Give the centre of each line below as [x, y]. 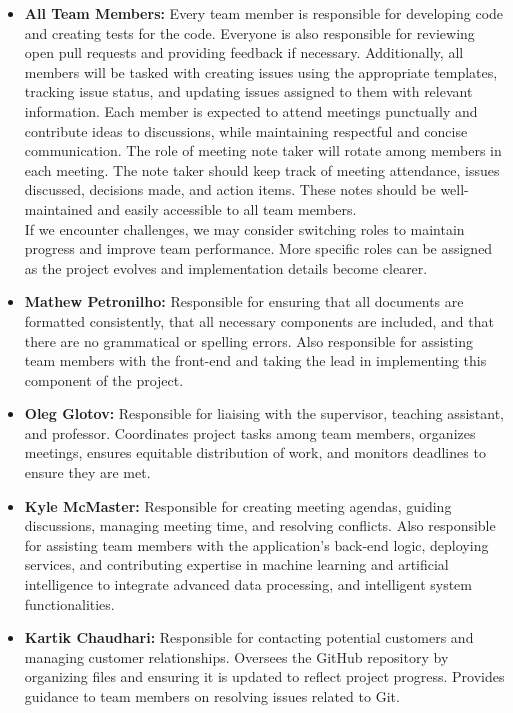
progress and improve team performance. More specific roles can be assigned [258, 248]
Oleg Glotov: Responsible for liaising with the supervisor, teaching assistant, [264, 413]
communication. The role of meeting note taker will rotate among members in [263, 150]
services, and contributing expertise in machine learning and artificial [236, 564]
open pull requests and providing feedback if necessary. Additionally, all [244, 52]
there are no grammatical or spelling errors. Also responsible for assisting [248, 340]
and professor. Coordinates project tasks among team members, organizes [250, 432]
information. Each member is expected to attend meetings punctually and [251, 110]
